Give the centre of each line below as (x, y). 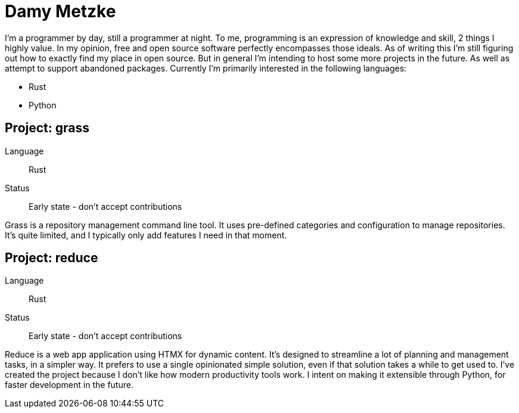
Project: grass (47, 128)
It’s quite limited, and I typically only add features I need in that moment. (146, 235)
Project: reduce (52, 258)
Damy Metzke (60, 11)
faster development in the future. (69, 385)
